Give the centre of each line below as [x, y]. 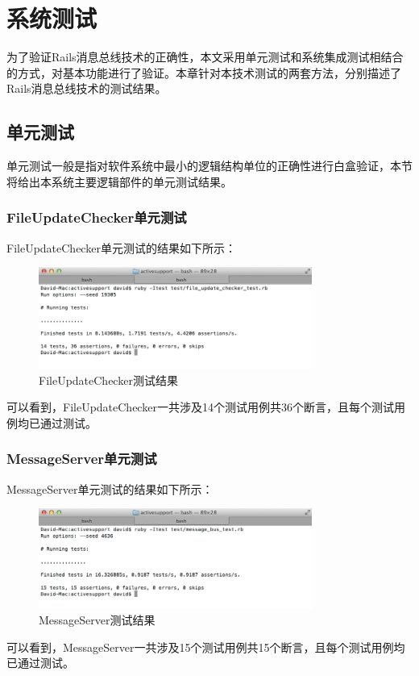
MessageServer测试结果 [97, 620]
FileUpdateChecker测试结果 [108, 380]
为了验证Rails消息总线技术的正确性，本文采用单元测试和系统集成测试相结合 [205, 57]
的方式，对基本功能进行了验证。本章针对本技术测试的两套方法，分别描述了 [204, 72]
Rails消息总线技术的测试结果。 [87, 88]
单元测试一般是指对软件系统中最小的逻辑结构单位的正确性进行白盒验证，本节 [209, 166]
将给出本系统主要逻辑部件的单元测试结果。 [119, 181]
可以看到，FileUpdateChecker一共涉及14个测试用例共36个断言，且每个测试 [200, 407]
